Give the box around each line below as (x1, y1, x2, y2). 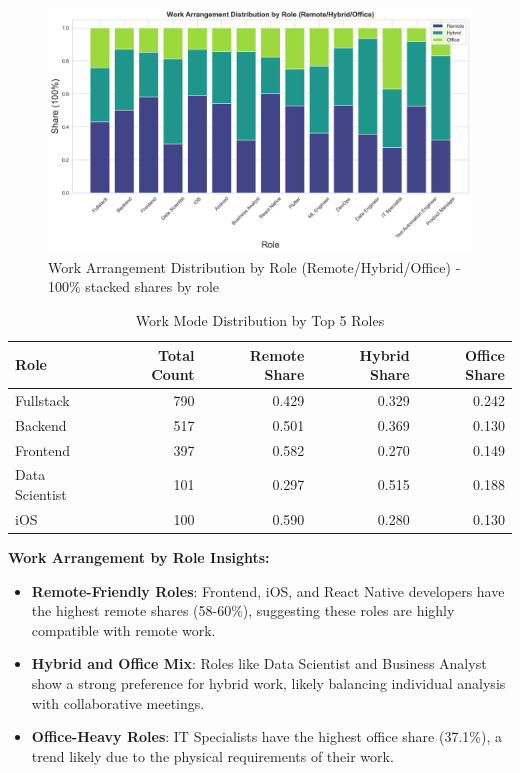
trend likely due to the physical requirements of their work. (31, 745, 394, 766)
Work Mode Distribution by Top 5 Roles (135, 309, 385, 330)
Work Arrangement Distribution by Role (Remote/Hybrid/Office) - (48, 256, 461, 277)
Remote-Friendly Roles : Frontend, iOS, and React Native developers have (31, 580, 505, 601)
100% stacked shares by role (48, 276, 219, 297)
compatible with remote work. (31, 619, 216, 640)
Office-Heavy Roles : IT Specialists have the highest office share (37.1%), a (31, 726, 502, 747)
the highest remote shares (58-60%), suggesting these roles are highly (31, 600, 455, 621)
